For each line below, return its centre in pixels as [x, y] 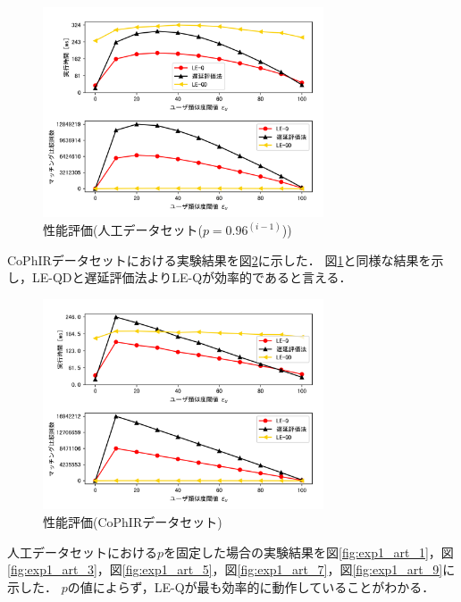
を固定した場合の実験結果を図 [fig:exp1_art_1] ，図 [309, 552]
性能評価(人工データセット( [123, 230]
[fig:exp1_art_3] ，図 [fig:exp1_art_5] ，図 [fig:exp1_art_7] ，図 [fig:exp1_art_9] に [231, 569]
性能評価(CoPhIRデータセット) [133, 521]
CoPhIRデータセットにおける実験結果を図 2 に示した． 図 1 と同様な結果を [219, 259]
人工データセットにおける [82, 552]
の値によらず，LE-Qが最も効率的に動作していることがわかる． [251, 586]
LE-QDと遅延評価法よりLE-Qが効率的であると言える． [192, 277]
